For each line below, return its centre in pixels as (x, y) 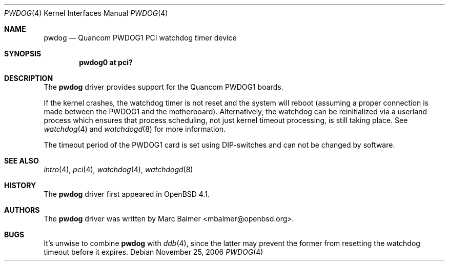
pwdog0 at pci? (106, 62)
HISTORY (20, 185)
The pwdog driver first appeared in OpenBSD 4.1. (127, 194)
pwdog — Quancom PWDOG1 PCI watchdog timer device (140, 38)
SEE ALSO (22, 161)
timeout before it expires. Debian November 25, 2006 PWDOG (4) (154, 252)
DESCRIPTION (29, 78)
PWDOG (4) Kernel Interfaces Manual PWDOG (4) (86, 13)
